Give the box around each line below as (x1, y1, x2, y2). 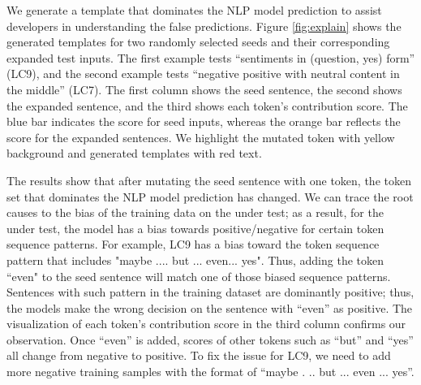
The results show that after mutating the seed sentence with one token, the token (6, 171, 411, 188)
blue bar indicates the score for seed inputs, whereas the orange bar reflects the (6, 113, 401, 130)
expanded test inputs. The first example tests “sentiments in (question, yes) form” (6, 49, 415, 66)
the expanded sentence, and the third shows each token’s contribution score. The (6, 97, 408, 114)
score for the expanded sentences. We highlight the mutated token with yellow (6, 128, 395, 145)
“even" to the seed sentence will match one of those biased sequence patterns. (6, 267, 391, 284)
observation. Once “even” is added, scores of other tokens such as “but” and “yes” (6, 331, 414, 348)
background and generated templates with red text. (6, 145, 262, 162)
